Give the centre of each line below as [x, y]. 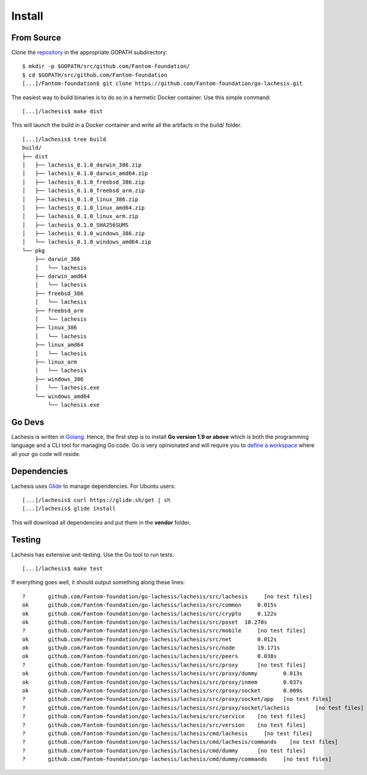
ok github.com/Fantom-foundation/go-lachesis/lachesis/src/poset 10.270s [145, 622]
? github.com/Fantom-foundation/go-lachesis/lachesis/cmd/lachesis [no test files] [167, 734]
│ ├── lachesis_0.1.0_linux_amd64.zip [83, 208]
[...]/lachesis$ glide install [69, 509]
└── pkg [34, 250]
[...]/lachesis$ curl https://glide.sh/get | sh [96, 500]
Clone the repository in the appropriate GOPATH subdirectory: [89, 53]
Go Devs [28, 422]
